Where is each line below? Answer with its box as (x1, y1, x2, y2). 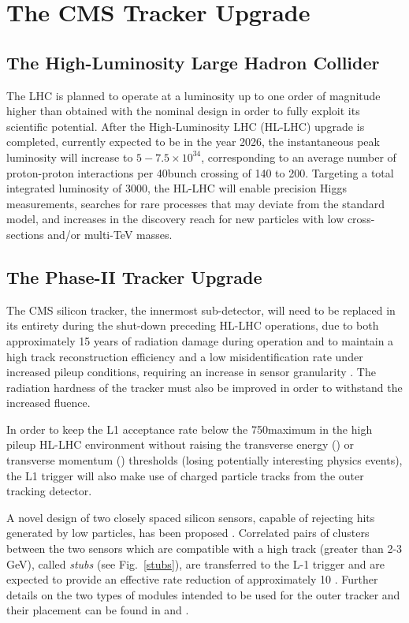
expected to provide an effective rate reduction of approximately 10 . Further (6, 571, 378, 588)
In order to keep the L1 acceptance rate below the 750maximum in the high (6, 420, 373, 437)
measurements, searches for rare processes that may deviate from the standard (6, 195, 385, 211)
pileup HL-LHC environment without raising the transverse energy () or (6, 436, 355, 453)
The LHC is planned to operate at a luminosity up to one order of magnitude (6, 87, 381, 103)
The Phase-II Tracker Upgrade (6, 264, 262, 289)
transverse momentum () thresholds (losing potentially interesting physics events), (6, 452, 403, 468)
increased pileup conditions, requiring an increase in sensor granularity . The (6, 364, 376, 380)
